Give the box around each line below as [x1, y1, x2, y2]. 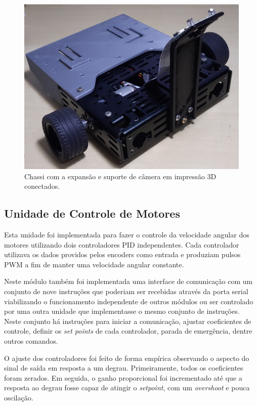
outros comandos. [4, 335, 58, 346]
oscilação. [4, 392, 33, 402]
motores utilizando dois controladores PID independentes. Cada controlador [4, 239, 239, 250]
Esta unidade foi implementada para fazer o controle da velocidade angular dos [4, 229, 249, 240]
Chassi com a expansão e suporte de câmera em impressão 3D [24, 171, 217, 181]
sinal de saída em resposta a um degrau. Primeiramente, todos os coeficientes [4, 362, 243, 373]
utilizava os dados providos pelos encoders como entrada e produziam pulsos [4, 249, 241, 260]
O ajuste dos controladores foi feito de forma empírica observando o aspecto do [4, 352, 249, 363]
